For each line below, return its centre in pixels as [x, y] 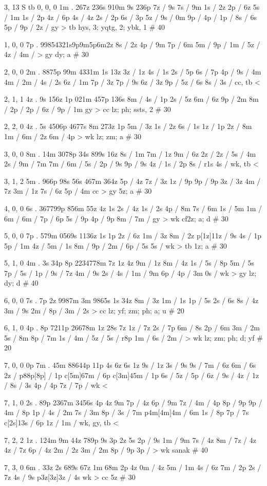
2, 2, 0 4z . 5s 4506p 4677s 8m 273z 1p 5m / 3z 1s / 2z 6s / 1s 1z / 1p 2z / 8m [128, 126]
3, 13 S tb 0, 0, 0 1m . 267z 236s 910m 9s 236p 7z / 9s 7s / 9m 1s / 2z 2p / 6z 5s [132, 7]
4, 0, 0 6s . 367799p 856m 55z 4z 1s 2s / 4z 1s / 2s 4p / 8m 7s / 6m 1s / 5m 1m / [133, 208]
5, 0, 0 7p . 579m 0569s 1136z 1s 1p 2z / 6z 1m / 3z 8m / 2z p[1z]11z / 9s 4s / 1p [133, 236]
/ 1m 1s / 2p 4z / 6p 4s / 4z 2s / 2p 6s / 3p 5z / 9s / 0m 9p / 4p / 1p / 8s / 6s [130, 17]
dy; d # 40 [21, 283]
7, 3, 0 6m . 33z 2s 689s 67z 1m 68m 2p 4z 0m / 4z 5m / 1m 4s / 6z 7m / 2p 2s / [133, 467]
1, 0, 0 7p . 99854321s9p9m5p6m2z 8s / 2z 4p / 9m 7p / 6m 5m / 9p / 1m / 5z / [132, 44]
